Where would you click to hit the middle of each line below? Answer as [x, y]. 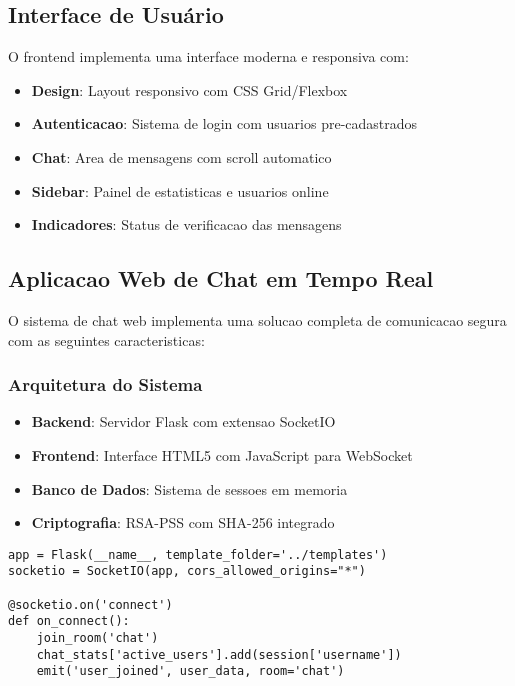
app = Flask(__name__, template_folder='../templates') [198, 554]
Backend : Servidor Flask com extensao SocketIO [183, 421]
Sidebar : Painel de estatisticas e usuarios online [180, 190]
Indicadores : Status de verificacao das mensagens [186, 224]
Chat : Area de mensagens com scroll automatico [181, 156]
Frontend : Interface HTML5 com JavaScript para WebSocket [222, 454]
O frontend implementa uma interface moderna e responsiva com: [208, 56]
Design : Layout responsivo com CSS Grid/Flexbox [189, 89]
